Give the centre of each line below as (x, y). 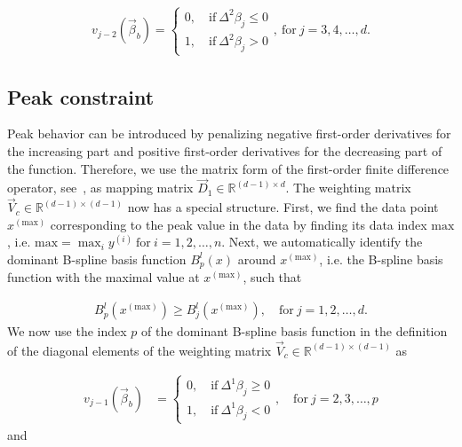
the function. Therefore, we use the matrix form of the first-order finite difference (228, 168)
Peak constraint (81, 96)
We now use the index (67, 331)
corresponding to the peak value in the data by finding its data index (239, 224)
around (257, 259)
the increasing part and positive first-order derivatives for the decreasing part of (225, 150)
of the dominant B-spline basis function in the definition (295, 331)
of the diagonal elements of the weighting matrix (139, 350)
